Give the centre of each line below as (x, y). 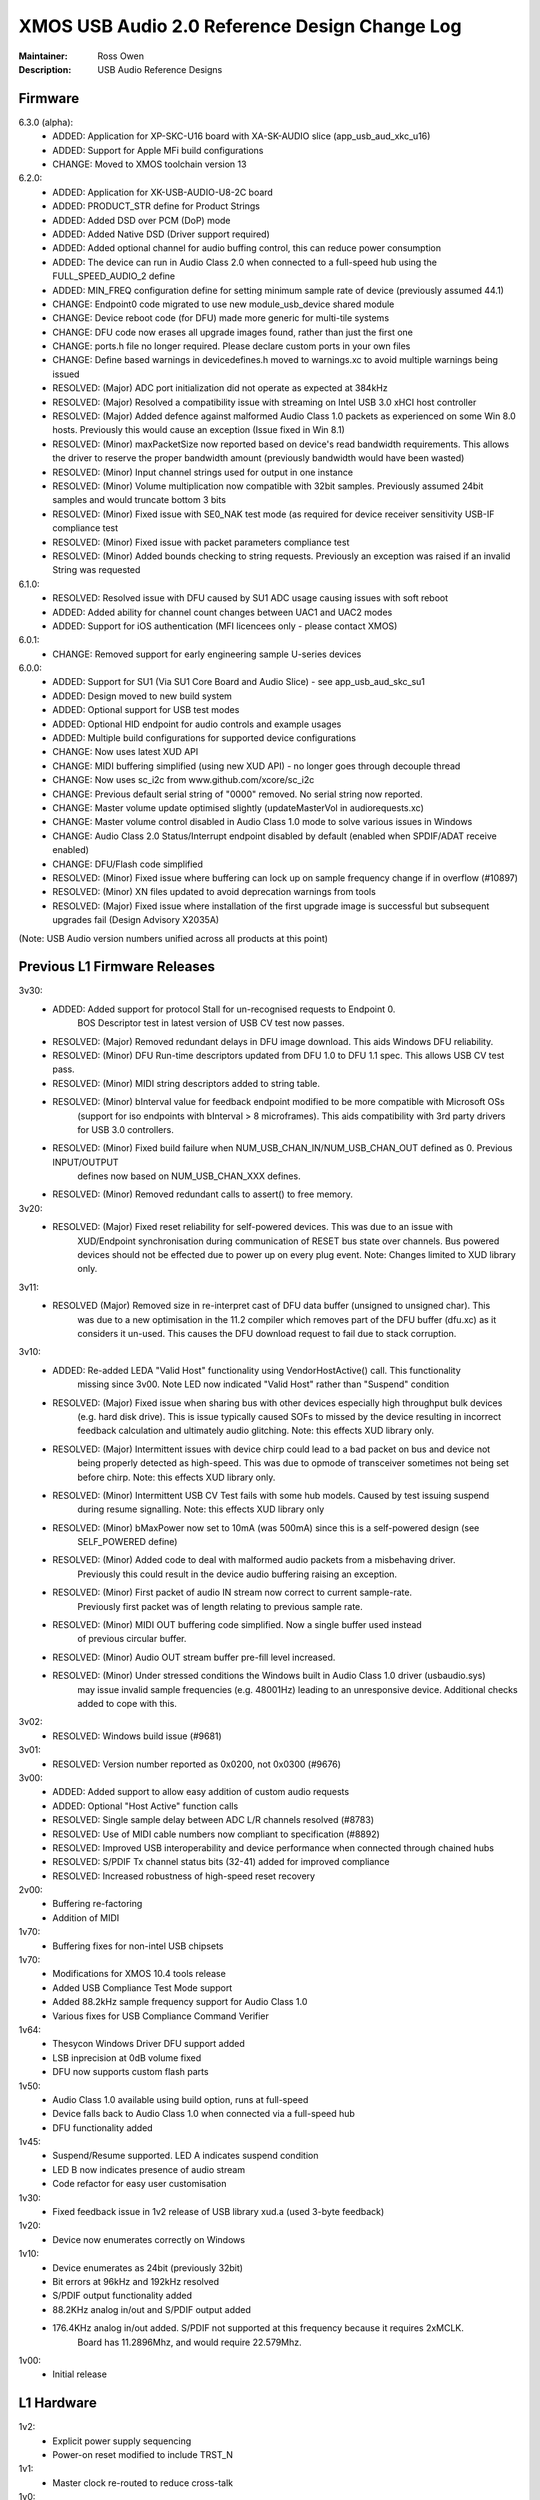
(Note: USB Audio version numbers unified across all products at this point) (173, 938)
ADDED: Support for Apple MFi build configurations (158, 150)
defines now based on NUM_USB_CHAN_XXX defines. (189, 1176)
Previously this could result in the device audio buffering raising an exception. (237, 1574)
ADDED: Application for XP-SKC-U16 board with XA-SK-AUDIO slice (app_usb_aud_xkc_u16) (241, 136)
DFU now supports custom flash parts (130, 2072)
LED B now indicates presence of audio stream (148, 2169)
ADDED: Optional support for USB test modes (146, 710)
